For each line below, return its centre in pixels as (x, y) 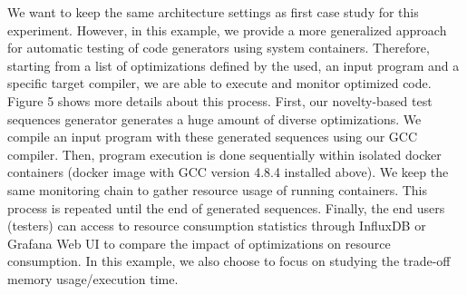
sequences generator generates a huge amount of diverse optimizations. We (214, 118)
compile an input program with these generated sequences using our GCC (213, 137)
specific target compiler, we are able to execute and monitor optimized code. (219, 83)
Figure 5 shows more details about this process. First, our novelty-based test (220, 100)
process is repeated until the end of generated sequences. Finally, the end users (226, 207)
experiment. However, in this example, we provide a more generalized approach (227, 29)
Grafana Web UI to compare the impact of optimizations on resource (199, 243)
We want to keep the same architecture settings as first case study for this (213, 12)
